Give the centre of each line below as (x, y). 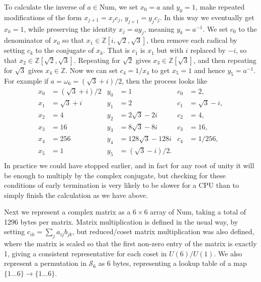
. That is (117, 50)
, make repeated (220, 7)
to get (161, 70)
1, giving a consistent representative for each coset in (85, 253)
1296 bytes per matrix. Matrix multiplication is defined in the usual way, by (121, 221)
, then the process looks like (165, 80)
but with (170, 50)
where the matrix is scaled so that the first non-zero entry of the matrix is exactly (130, 243)
